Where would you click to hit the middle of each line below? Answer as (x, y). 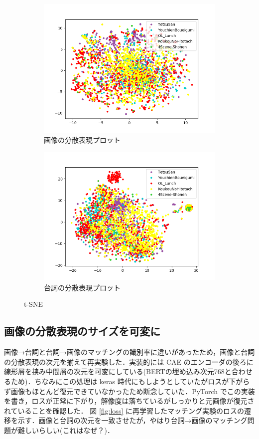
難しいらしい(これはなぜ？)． (66, 430)
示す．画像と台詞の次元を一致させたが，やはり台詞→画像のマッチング (132, 420)
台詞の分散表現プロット (82, 287)
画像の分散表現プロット (82, 139)
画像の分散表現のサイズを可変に (82, 331)
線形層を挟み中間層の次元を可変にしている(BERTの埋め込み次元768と (118, 371)
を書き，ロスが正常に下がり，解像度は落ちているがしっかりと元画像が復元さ (129, 401)
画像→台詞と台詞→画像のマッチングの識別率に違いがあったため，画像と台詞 (129, 352)
